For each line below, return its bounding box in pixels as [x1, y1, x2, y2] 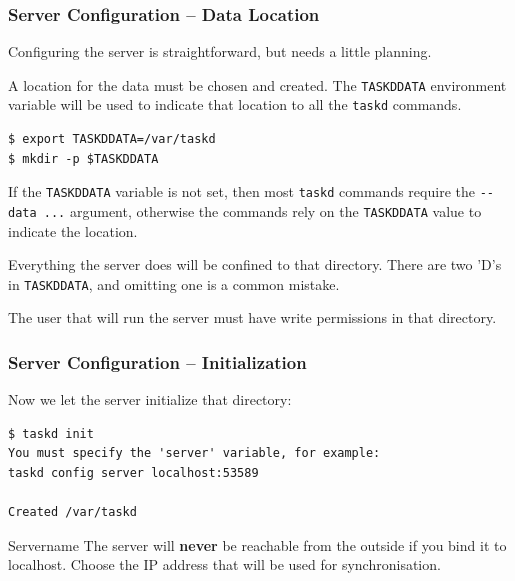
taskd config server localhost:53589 [8, 466, 259, 481]
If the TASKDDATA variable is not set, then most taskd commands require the [8, 181, 475, 202]
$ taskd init [8, 426, 94, 441]
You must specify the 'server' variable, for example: [8, 446, 381, 461]
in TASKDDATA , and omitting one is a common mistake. [8, 273, 340, 294]
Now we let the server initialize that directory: [8, 389, 292, 410]
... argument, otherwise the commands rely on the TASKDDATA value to [43, 200, 482, 221]
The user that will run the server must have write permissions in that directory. [8, 307, 497, 328]
